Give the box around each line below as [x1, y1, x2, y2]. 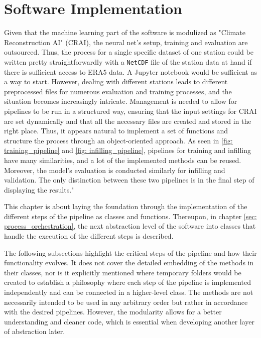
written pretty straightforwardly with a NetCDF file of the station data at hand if [4, 56, 252, 67]
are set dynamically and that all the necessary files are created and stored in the [4, 115, 251, 126]
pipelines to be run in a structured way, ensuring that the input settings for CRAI [4, 105, 257, 116]
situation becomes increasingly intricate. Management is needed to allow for [4, 96, 237, 106]
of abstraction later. [4, 326, 65, 336]
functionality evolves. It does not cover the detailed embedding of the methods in [4, 257, 254, 268]
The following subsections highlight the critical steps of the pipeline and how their [4, 247, 257, 258]
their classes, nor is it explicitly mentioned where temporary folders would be [4, 267, 241, 277]
